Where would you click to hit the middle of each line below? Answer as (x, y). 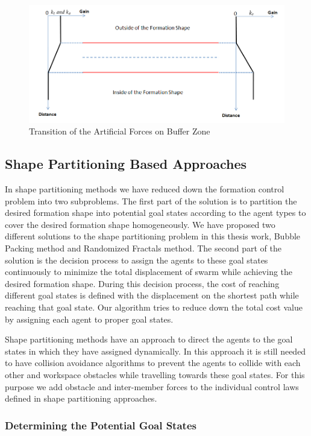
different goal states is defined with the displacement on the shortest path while (152, 295)
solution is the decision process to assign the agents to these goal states (137, 260)
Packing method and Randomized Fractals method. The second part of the (143, 248)
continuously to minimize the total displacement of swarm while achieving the (149, 272)
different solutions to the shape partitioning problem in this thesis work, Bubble (153, 236)
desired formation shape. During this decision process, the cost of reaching (142, 283)
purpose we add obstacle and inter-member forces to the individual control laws (152, 386)
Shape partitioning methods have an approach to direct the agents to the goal (149, 339)
